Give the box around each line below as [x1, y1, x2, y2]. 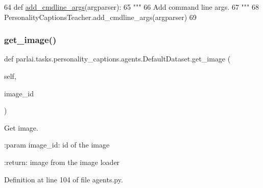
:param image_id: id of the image [4, 139, 110, 150]
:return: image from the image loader [4, 156, 120, 167]
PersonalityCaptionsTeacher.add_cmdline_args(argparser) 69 [4, 11, 197, 22]
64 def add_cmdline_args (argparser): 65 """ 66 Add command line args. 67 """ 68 [4, 2, 259, 12]
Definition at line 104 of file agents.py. [4, 174, 123, 184]
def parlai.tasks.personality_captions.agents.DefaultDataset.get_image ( [4, 53, 231, 64]
